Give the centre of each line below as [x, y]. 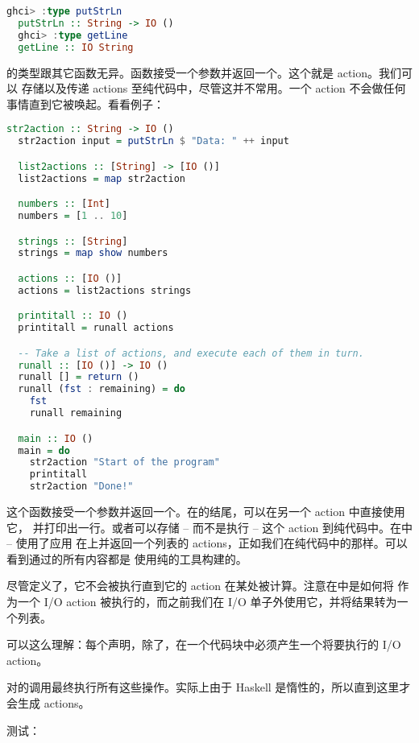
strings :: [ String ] [73, 241]
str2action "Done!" [81, 487]
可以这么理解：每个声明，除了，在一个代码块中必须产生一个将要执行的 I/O [204, 644]
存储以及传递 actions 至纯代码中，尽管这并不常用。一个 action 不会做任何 [214, 88]
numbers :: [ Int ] [64, 204]
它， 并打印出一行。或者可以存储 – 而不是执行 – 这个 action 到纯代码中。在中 [209, 527]
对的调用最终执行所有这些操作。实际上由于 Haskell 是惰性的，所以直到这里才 [209, 687]
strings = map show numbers [93, 253]
